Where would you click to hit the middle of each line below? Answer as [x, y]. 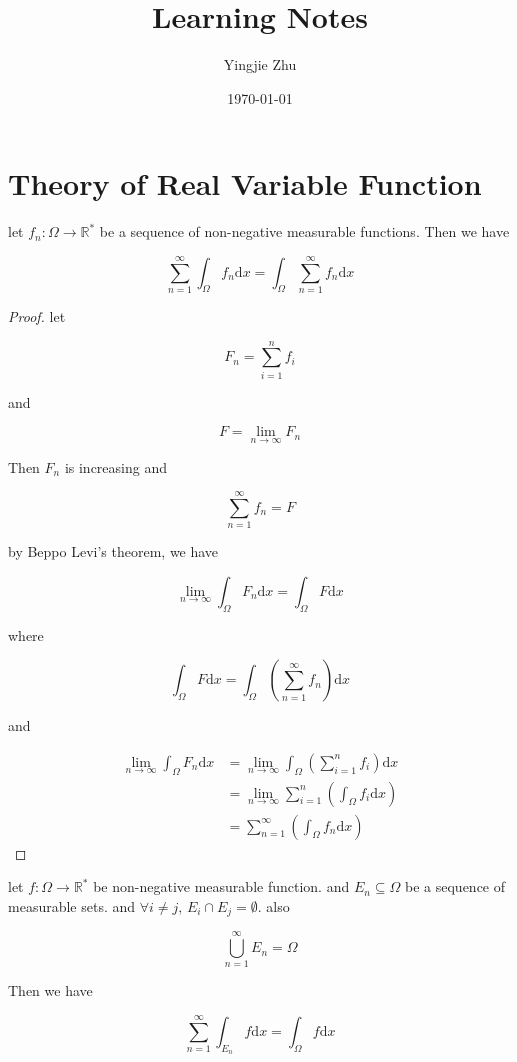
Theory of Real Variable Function [245, 183]
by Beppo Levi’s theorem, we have [113, 551]
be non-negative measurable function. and [221, 886]
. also [273, 905]
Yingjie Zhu [260, 64]
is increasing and [115, 466]
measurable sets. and [72, 905]
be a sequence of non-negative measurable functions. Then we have [304, 231]
